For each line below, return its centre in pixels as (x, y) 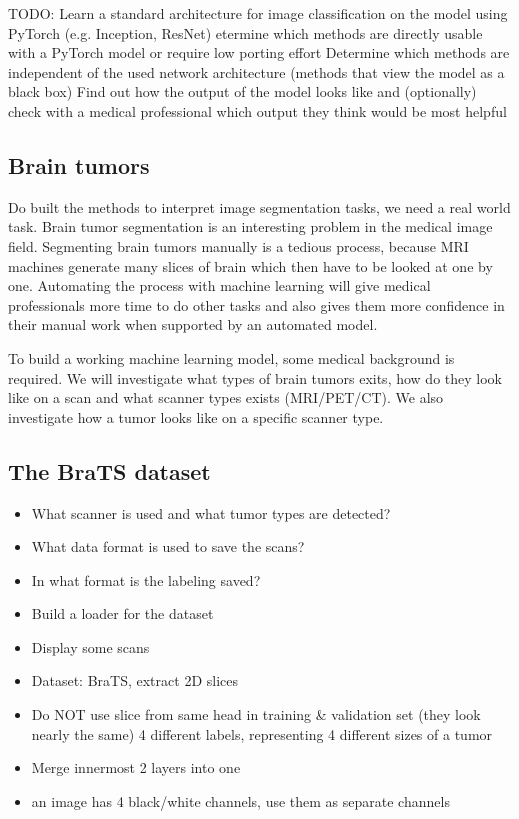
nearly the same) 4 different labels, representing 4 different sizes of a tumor (262, 733)
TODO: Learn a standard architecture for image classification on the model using (258, 13)
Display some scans (90, 646)
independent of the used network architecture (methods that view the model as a (256, 71)
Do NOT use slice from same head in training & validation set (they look (256, 714)
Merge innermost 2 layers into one (136, 767)
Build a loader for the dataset (122, 613)
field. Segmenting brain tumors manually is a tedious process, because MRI (238, 245)
